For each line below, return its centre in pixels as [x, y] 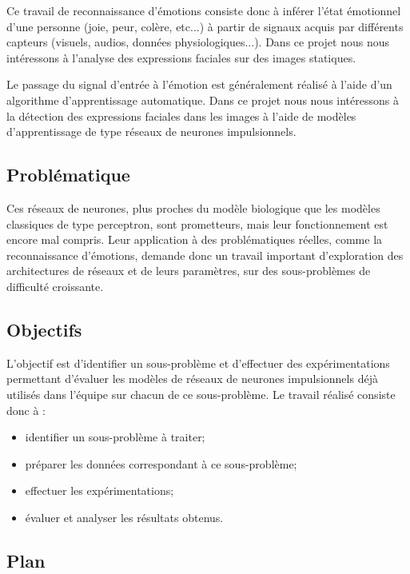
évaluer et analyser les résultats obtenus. [124, 517]
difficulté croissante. [55, 286]
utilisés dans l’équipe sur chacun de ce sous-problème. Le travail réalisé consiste [201, 394]
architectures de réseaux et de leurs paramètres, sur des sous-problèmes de [189, 271]
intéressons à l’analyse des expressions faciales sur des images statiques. [181, 57]
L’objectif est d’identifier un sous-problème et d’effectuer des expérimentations [198, 363]
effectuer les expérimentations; [100, 490]
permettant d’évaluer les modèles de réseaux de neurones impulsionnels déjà [192, 379]
